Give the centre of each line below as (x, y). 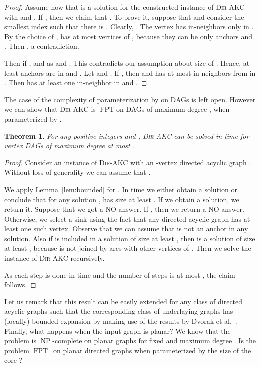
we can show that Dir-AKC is (50, 109)
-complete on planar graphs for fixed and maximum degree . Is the (154, 341)
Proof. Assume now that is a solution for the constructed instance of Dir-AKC (124, 7)
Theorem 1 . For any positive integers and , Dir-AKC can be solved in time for (127, 136)
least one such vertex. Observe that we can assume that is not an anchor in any (126, 228)
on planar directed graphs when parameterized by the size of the (152, 350)
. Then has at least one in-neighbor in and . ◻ (76, 82)
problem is (20, 341)
